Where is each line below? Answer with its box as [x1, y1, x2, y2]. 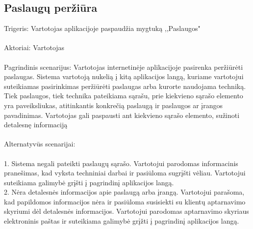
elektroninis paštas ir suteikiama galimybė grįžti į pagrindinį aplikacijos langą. [4, 216, 239, 226]
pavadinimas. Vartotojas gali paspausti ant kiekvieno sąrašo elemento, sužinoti [4, 110, 240, 120]
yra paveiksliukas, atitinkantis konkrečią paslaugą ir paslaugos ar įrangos [4, 100, 223, 110]
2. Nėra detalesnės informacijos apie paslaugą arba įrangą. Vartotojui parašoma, [4, 187, 245, 197]
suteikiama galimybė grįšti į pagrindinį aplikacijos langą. [4, 177, 174, 187]
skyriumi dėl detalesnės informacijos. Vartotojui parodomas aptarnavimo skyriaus [4, 206, 249, 216]
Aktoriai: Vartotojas [4, 42, 65, 53]
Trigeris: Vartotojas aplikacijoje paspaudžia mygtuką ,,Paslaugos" [4, 23, 201, 33]
